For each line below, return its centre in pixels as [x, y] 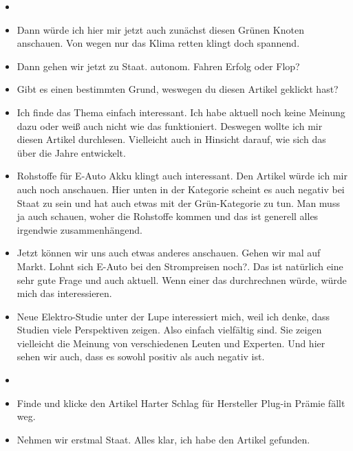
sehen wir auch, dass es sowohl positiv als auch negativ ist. [141, 356]
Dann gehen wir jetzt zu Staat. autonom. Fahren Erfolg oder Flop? [158, 66]
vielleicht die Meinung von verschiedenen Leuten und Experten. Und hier [171, 343]
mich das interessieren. [64, 293]
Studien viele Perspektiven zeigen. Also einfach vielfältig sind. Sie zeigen [169, 330]
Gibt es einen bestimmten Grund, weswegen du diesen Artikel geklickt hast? [178, 89]
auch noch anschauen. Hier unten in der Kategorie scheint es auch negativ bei [181, 189]
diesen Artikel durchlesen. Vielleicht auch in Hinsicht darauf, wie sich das [171, 139]
